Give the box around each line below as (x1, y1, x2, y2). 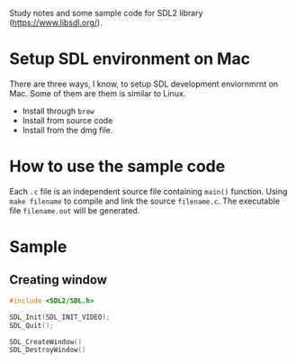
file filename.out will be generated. (9, 204, 140, 215)
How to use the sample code (9, 157, 226, 177)
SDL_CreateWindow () (9, 337, 83, 346)
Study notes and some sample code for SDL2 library (9, 8, 204, 18)
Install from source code (22, 114, 113, 125)
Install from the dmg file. (22, 124, 113, 135)
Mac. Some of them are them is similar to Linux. (9, 87, 186, 98)
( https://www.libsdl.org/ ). (9, 17, 103, 28)
